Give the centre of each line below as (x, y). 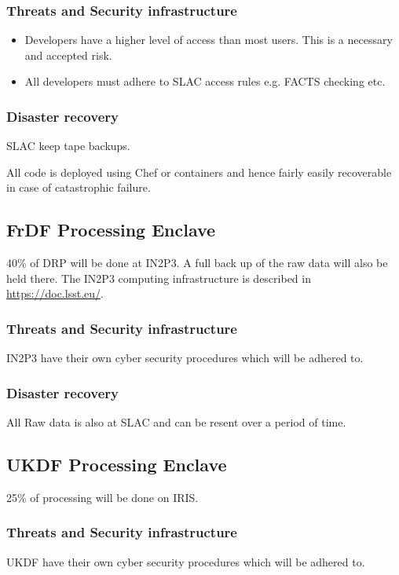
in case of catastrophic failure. (79, 187)
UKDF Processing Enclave (117, 464)
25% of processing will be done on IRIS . (102, 497)
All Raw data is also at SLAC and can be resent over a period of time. (176, 422)
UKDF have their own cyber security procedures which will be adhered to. (186, 561)
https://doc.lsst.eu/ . (55, 293)
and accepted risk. (68, 55)
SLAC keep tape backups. (68, 146)
